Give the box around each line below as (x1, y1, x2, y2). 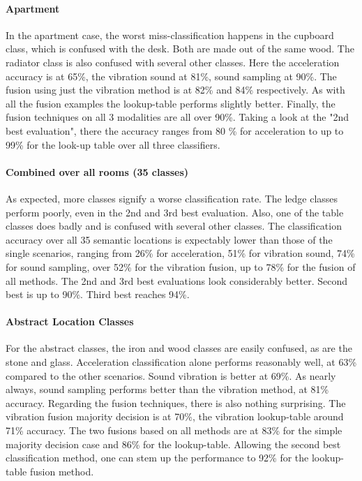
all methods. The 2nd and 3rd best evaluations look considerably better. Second (6, 273, 348, 288)
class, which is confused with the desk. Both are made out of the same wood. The (6, 41, 354, 56)
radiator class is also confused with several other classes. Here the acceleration (6, 54, 340, 69)
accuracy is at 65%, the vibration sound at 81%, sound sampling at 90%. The (6, 68, 337, 83)
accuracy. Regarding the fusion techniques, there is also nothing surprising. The (6, 395, 346, 410)
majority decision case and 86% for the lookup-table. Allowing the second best (6, 436, 341, 451)
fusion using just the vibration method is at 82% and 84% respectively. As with (6, 82, 345, 97)
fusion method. (29, 464, 94, 478)
